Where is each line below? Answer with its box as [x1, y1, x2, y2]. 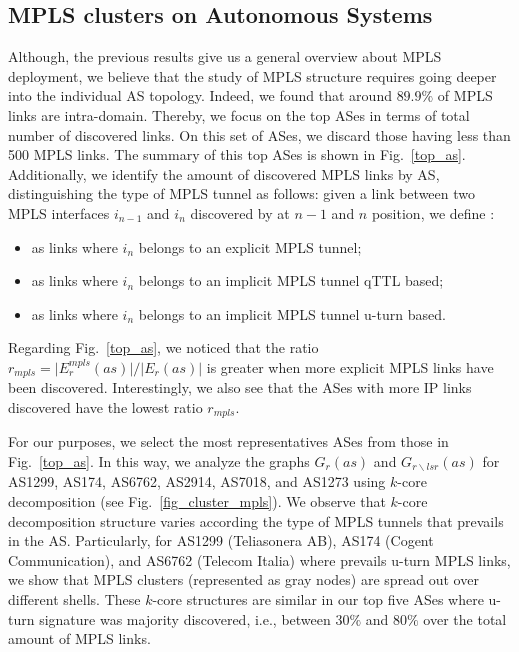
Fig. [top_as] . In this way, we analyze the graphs [8, 451, 310, 472]
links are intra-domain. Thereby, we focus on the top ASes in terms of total [8, 104, 470, 125]
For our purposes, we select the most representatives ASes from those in [8, 431, 449, 452]
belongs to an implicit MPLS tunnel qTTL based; [138, 270, 444, 291]
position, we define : [371, 202, 495, 223]
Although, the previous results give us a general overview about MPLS [8, 46, 442, 67]
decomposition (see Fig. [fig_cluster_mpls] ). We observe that [8, 491, 386, 512]
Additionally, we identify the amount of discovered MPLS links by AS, [8, 163, 440, 184]
